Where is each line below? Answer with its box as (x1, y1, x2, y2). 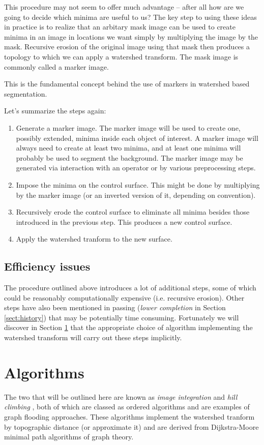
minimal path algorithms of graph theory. (4, 431, 134, 442)
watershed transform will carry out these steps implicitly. (4, 332, 182, 343)
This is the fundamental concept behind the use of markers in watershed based (4, 78, 250, 89)
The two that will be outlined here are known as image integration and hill (4, 391, 238, 402)
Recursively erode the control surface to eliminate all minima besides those (16, 206, 250, 217)
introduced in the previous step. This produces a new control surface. (16, 216, 232, 227)
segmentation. (4, 88, 47, 99)
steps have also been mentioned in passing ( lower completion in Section (4, 302, 226, 313)
